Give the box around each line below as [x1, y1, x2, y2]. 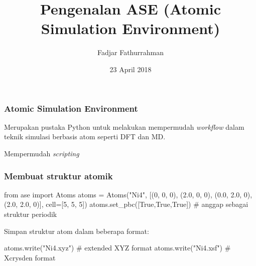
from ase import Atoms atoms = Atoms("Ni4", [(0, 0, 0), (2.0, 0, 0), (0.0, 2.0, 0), [4, 189, 252, 199]
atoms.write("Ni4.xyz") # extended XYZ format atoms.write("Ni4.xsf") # [4, 242, 231, 253]
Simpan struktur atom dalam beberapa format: [4, 225, 149, 236]
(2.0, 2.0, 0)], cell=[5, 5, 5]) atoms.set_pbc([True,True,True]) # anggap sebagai [4, 199, 248, 209]
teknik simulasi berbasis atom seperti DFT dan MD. [4, 131, 166, 142]
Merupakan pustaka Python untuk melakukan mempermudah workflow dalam [4, 121, 244, 132]
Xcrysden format [4, 252, 56, 262]
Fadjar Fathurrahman [97, 47, 164, 58]
